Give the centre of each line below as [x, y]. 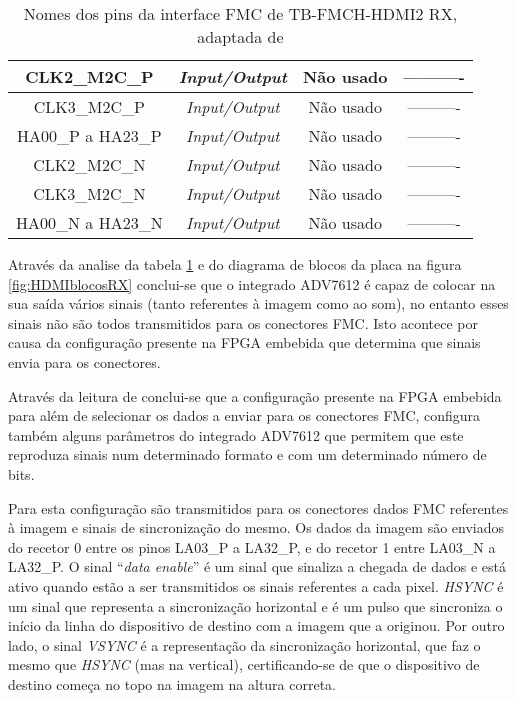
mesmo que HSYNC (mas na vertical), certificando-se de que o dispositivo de [244, 664]
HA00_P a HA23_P [89, 135]
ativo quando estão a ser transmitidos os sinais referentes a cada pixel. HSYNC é [256, 585]
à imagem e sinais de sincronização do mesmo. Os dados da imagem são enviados [256, 527]
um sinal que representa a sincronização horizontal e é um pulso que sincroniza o [255, 605]
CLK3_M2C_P [89, 106]
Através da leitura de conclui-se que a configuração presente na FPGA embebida [255, 395]
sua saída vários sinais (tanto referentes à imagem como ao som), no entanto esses [258, 303]
